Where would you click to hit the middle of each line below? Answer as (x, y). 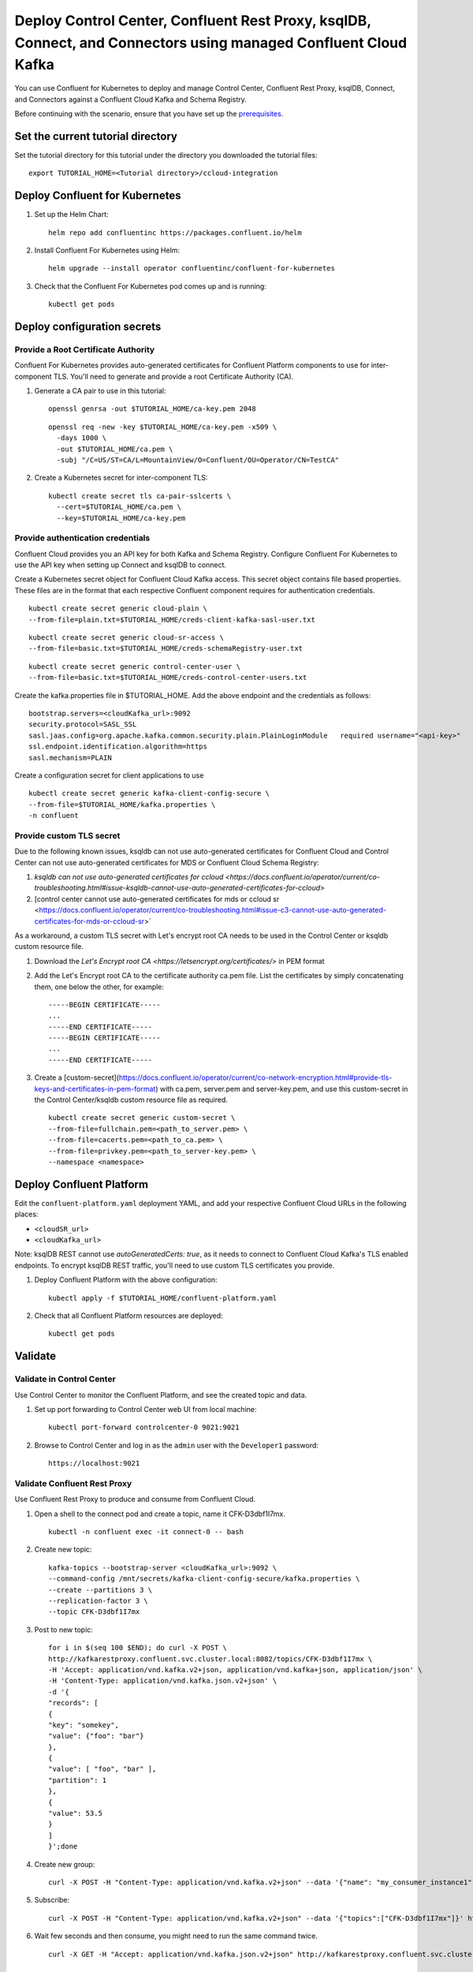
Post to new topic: (64, 1630)
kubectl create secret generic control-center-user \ (134, 666)
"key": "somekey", (84, 1725)
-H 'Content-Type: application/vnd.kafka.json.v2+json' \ (163, 1681)
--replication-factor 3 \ (99, 1601)
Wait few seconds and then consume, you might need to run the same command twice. (176, 1936)
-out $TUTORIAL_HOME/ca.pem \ (115, 449)
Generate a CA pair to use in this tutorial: (100, 391)
